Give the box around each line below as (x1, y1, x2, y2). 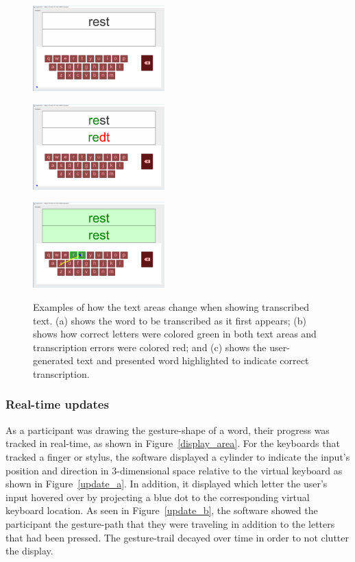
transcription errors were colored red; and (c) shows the (33, 340, 267, 354)
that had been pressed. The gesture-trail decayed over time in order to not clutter (5, 530, 349, 544)
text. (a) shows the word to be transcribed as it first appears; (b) (33, 313, 306, 327)
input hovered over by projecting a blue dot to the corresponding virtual (5, 489, 310, 504)
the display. (5, 544, 53, 558)
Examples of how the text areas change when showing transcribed (33, 299, 310, 314)
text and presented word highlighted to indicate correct (76, 353, 309, 368)
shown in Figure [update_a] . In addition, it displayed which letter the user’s (5, 476, 328, 491)
